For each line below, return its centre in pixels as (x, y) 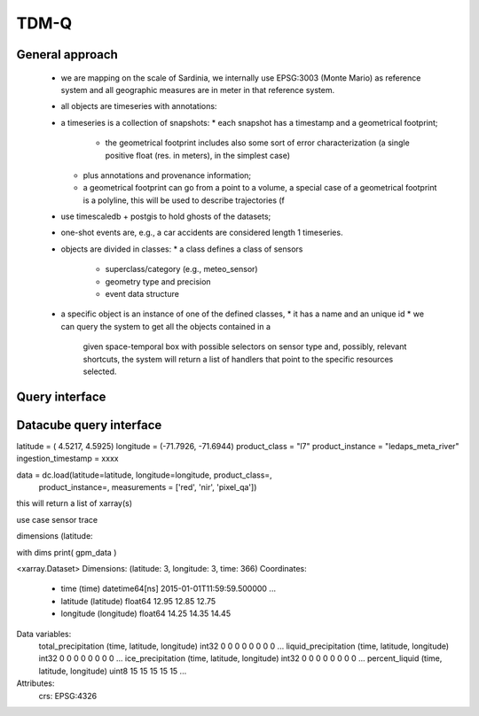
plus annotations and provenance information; (167, 175)
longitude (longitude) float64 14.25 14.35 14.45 (145, 614)
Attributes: (35, 683)
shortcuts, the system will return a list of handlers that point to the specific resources (238, 359)
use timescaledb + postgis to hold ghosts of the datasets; (166, 216)
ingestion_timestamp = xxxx (67, 459)
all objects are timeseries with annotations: (139, 106)
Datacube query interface (89, 425)
